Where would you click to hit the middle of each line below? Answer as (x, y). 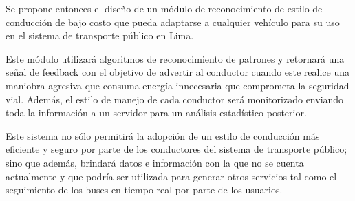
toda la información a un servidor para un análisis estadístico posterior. (156, 113)
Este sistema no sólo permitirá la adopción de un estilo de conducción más (163, 135)
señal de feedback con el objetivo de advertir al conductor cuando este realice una (178, 72)
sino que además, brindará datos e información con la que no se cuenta (155, 162)
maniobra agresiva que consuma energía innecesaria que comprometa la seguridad (177, 85)
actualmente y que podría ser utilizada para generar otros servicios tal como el (171, 176)
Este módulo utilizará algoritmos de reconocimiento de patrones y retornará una (175, 58)
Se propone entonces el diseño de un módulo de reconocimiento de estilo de (164, 8)
